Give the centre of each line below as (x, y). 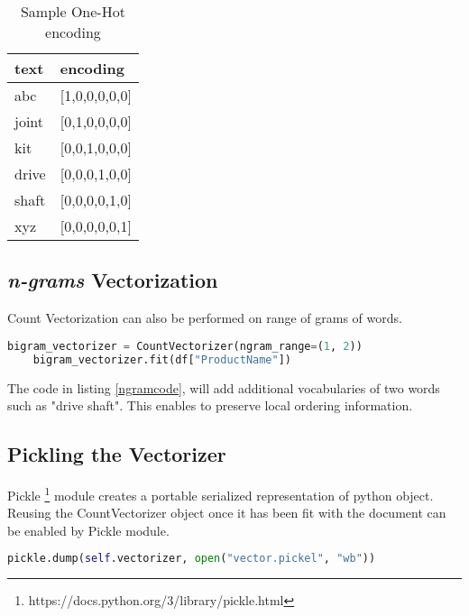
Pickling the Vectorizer (117, 454)
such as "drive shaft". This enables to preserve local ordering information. (210, 405)
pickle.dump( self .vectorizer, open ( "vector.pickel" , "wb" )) (192, 559)
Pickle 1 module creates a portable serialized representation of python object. (221, 493)
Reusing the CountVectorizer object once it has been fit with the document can (227, 513)
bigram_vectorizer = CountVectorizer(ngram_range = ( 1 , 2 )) (185, 346)
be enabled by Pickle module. (88, 530)
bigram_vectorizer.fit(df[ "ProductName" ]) (162, 359)
